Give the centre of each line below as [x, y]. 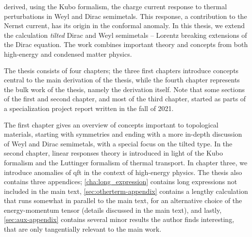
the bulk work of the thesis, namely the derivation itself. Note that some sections [124, 89]
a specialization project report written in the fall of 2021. [89, 108]
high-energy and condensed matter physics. [68, 54]
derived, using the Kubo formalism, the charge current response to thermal [116, 6]
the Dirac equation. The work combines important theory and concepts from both [126, 44]
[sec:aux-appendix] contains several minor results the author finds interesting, [119, 219]
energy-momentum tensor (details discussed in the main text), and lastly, [113, 210]
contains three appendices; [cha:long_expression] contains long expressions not [121, 182]
